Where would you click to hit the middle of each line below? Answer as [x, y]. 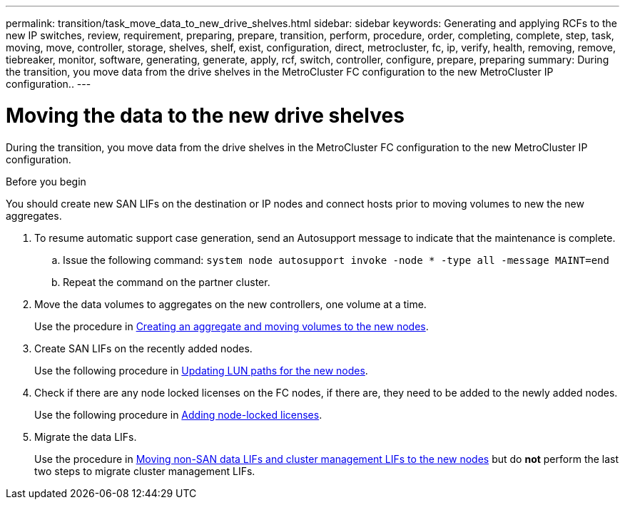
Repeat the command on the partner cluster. [167, 282]
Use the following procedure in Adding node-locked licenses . [178, 414]
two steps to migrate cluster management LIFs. [145, 471]
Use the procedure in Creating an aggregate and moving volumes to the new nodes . [232, 326]
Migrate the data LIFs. [86, 437]
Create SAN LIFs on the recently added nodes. [143, 348]
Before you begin [46, 181]
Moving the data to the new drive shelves [205, 115]
